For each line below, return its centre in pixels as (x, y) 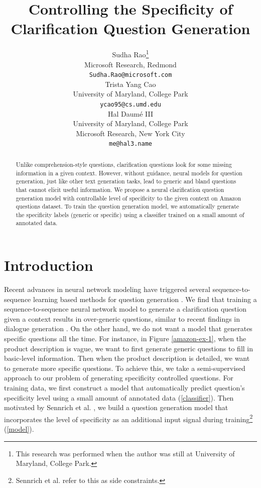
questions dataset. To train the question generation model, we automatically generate (127, 206)
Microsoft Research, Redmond (130, 64)
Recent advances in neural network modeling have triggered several (107, 289)
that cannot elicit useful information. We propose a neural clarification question (120, 189)
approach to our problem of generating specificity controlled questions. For (119, 378)
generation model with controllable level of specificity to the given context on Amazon (128, 198)
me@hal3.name (130, 144)
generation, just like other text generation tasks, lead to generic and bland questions (126, 181)
